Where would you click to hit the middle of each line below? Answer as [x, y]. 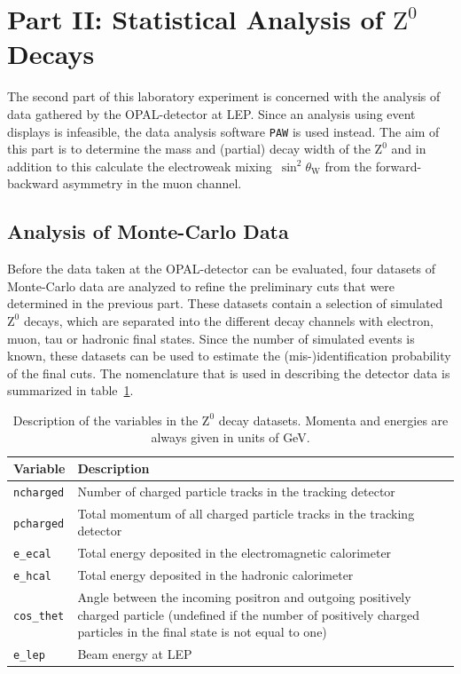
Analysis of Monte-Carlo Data [148, 231]
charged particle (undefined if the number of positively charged [249, 614]
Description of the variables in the [105, 420]
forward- [398, 166]
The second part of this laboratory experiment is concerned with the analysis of [224, 96]
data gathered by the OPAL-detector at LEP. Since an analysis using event [211, 113]
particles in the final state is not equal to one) [202, 632]
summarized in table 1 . [70, 390]
